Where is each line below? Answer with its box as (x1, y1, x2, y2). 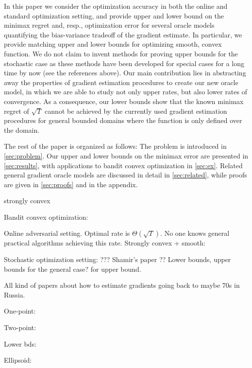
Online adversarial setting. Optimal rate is (4, 228, 130, 238)
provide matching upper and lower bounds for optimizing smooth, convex (4, 39, 222, 49)
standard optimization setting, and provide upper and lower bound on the (4, 10, 224, 20)
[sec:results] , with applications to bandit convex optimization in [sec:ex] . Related (4, 160, 243, 170)
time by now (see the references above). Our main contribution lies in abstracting (4, 68, 246, 78)
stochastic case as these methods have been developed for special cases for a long (4, 58, 244, 68)
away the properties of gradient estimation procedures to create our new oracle (4, 77, 238, 87)
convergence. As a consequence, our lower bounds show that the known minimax (4, 96, 244, 106)
